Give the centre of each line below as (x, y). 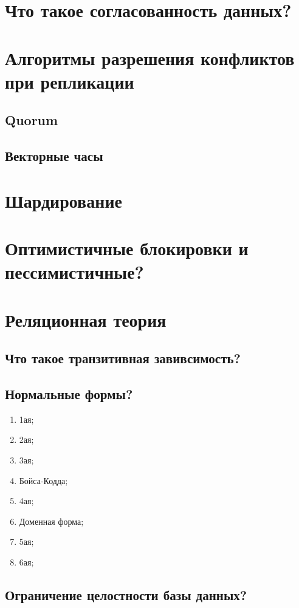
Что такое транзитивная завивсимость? (123, 358)
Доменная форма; (51, 521)
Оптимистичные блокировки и (127, 248)
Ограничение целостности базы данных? (126, 594)
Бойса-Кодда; (43, 480)
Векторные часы (54, 156)
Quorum (32, 120)
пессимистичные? (74, 272)
